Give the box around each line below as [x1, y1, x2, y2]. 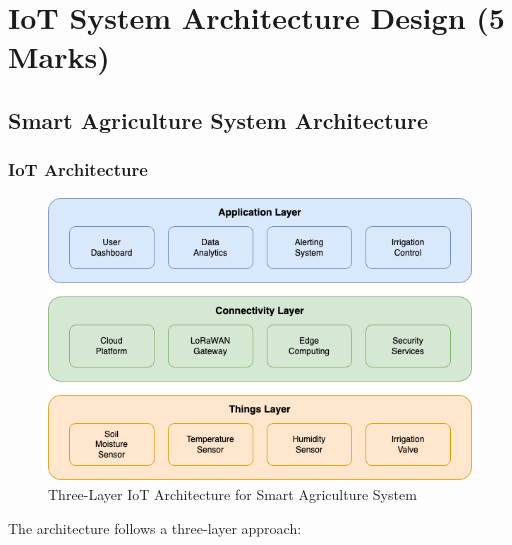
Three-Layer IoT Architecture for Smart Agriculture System [48, 484, 417, 505]
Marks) [8, 36, 110, 77]
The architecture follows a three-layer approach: [8, 517, 302, 538]
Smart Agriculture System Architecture [8, 104, 429, 135]
